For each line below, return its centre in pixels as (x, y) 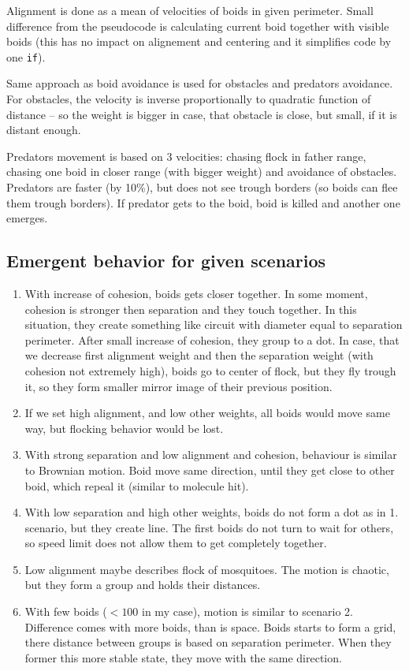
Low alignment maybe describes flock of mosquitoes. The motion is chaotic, (207, 569)
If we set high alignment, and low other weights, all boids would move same (207, 413)
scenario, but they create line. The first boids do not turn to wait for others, (209, 527)
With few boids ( (66, 611)
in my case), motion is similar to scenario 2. (247, 611)
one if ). (26, 56)
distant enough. (44, 130)
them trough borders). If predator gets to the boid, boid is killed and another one (203, 202)
